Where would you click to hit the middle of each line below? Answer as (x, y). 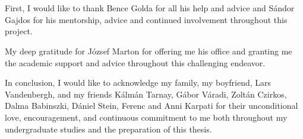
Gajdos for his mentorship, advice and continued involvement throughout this (146, 19)
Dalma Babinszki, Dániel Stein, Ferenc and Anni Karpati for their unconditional (151, 106)
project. (19, 31)
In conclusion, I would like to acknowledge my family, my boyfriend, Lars (138, 83)
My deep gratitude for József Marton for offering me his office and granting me (149, 51)
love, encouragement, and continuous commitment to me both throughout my (146, 117)
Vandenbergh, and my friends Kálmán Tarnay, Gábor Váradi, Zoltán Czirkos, (146, 94)
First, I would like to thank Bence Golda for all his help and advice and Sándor (150, 8)
